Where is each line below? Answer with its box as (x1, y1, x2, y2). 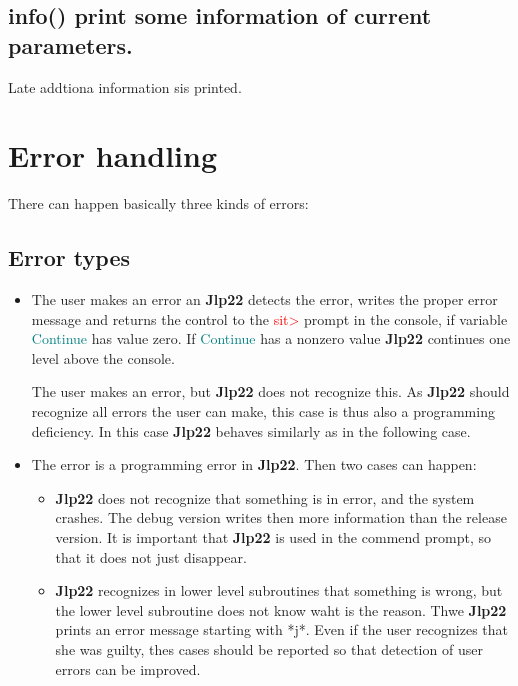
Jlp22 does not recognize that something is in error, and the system (55, 487, 475, 508)
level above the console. (31, 347, 175, 368)
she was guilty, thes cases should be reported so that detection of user (55, 639, 483, 660)
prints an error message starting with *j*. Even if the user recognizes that (55, 619, 509, 640)
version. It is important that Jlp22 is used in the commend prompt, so (55, 527, 491, 548)
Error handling (8, 135, 217, 176)
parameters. (8, 29, 133, 60)
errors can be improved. (55, 658, 201, 679)
